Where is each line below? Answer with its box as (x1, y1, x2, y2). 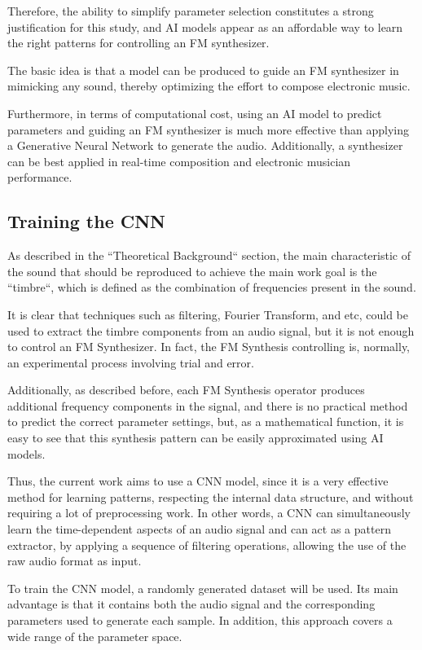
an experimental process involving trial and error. (7, 354, 254, 371)
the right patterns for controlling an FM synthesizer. (7, 34, 270, 51)
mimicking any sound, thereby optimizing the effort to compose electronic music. (7, 77, 411, 94)
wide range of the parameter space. (7, 627, 182, 644)
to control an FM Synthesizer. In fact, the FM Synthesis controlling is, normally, (7, 338, 411, 355)
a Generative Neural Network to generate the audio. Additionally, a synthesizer (7, 137, 403, 154)
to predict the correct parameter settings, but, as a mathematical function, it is (7, 413, 404, 430)
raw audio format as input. (7, 552, 142, 569)
